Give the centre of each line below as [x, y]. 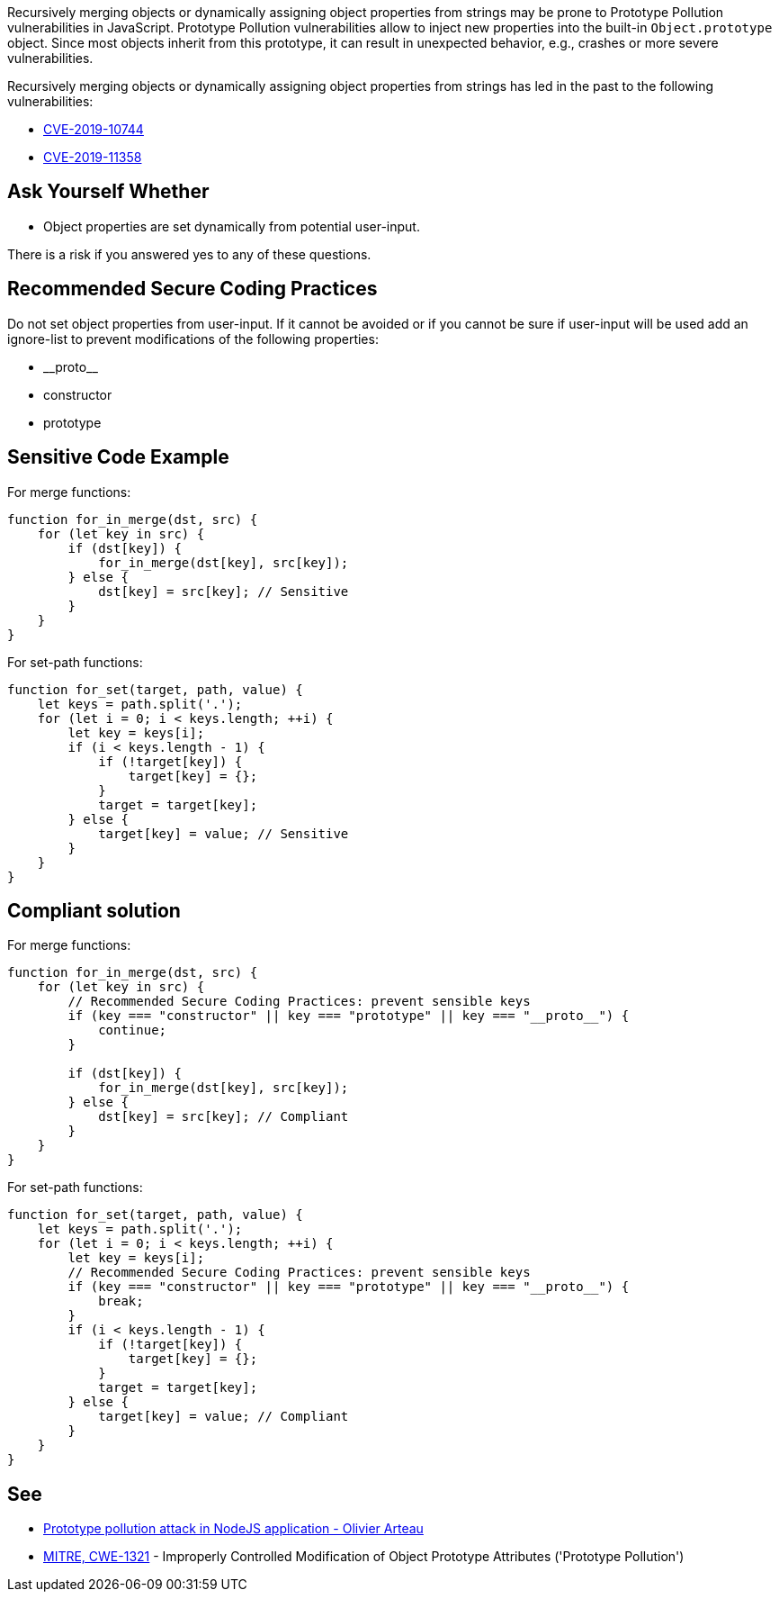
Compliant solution [94, 910]
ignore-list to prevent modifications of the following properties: [193, 339]
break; [121, 1301]
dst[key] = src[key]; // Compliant [224, 1117]
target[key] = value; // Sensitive [224, 833]
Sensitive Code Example [118, 457]
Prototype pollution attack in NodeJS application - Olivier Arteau [233, 1529]
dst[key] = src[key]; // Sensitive [224, 591]
